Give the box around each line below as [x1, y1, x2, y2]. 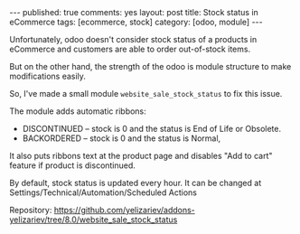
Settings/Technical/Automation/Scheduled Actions [9, 187, 197, 198]
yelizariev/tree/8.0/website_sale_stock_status [9, 214, 178, 225]
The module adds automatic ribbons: [9, 106, 146, 117]
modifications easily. [9, 70, 86, 81]
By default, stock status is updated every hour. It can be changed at [9, 178, 262, 188]
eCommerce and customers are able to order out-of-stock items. [9, 43, 251, 54]
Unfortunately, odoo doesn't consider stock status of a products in [9, 34, 258, 44]
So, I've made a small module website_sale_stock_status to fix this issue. [9, 89, 283, 98]
